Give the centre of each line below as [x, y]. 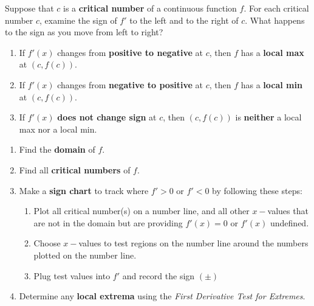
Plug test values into [72, 275]
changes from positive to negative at [130, 52]
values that [288, 211]
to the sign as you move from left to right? [84, 32]
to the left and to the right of [184, 20]
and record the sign [159, 275]
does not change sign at [107, 117]
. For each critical [276, 8]
